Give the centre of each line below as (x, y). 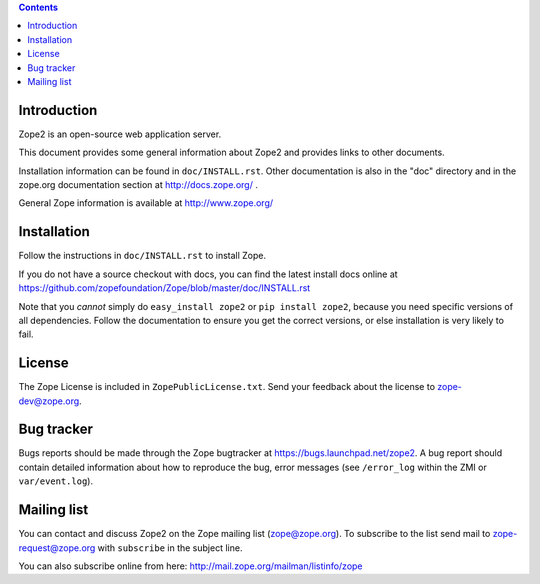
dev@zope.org (49, 401)
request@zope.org (57, 547)
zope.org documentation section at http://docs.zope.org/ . (138, 185)
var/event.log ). (56, 481)
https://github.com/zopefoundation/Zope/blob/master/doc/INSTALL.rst (164, 288)
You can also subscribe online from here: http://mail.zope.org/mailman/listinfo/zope (191, 566)
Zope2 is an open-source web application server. (120, 134)
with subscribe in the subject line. (170, 547)
